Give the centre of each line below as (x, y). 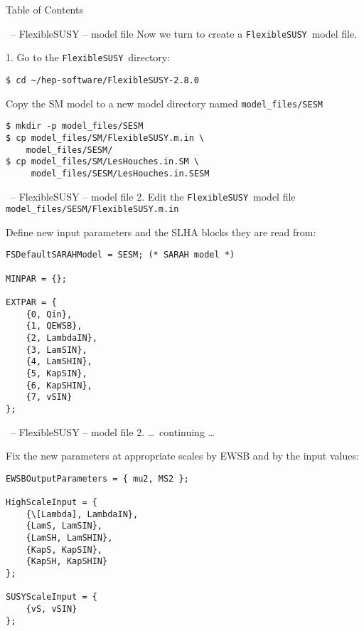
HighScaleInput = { (52, 503)
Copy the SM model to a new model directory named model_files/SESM (164, 103)
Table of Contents (44, 9)
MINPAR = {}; (36, 279)
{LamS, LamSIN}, (64, 526)
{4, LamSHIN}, (59, 362)
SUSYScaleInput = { (52, 597)
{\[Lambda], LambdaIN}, (82, 514)
